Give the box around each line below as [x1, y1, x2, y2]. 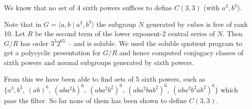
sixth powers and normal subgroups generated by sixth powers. [4, 57, 194, 67]
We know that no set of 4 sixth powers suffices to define [4, 2, 172, 12]
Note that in [4, 19, 41, 29]
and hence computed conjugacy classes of [119, 47, 244, 58]
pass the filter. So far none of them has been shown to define [4, 95, 187, 105]
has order [20, 38, 49, 48]
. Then [222, 28, 243, 39]
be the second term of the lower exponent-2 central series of [34, 28, 215, 39]
